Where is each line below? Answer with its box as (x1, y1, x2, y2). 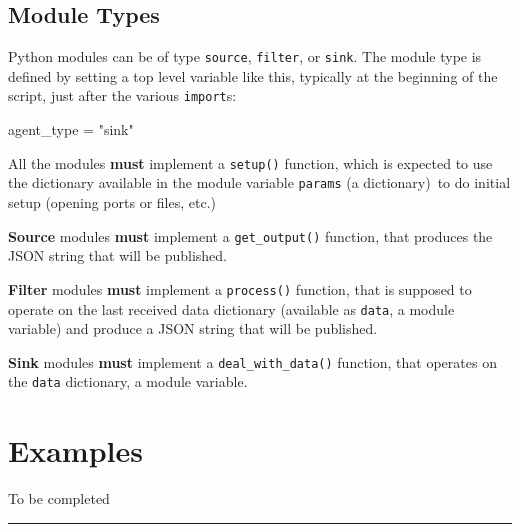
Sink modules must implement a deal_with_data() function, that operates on (8, 351, 497, 372)
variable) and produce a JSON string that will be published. (8, 318, 378, 339)
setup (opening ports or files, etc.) (8, 192, 216, 213)
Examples (8, 430, 143, 471)
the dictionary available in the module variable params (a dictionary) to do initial (8, 172, 511, 193)
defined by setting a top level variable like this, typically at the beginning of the (8, 65, 498, 86)
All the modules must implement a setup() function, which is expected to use (8, 152, 493, 173)
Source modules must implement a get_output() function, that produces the (8, 225, 493, 246)
